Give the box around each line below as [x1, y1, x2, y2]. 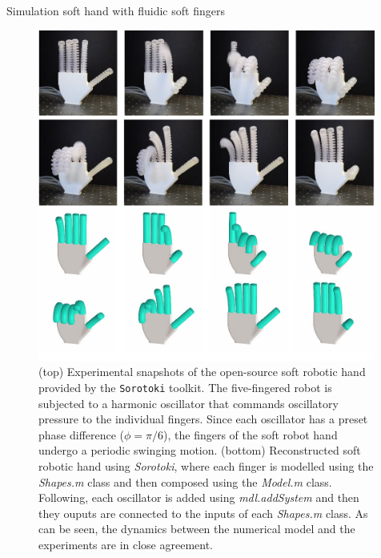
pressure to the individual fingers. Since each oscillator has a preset [38, 410, 368, 427]
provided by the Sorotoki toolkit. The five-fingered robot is [38, 378, 332, 395]
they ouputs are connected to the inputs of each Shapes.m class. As [38, 504, 368, 521]
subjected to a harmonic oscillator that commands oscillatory [38, 394, 339, 411]
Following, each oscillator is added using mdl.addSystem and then [38, 489, 359, 506]
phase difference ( [38, 426, 125, 443]
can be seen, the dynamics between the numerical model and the [38, 520, 355, 537]
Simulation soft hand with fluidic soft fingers [6, 2, 225, 18]
